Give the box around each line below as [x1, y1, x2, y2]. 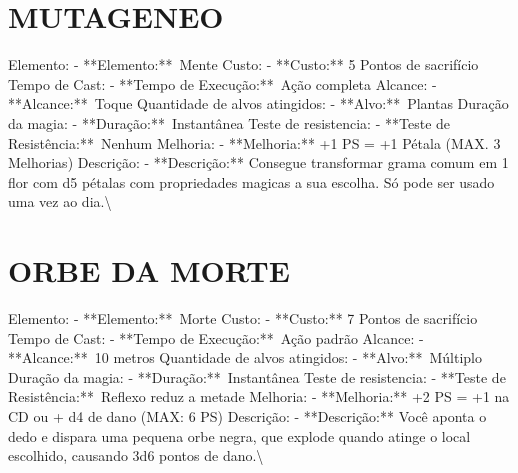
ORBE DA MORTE [8, 250, 290, 291]
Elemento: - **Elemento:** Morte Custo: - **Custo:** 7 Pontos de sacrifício [8, 308, 478, 328]
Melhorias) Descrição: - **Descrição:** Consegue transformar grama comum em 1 [8, 152, 509, 173]
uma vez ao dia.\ [8, 191, 112, 212]
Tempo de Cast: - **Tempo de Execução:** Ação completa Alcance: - [8, 73, 437, 94]
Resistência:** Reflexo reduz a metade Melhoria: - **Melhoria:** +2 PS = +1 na [8, 386, 510, 407]
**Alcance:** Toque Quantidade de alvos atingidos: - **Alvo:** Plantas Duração [8, 93, 509, 114]
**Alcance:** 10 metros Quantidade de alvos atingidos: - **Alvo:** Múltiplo [8, 347, 482, 368]
